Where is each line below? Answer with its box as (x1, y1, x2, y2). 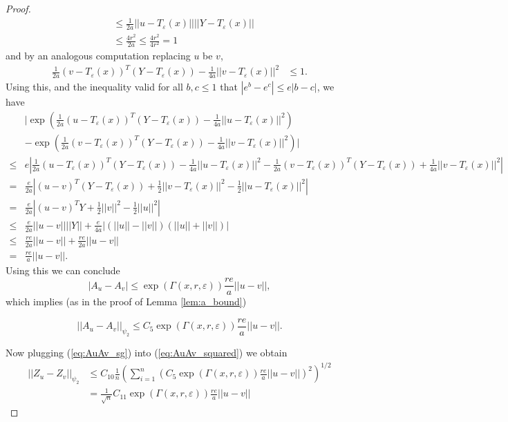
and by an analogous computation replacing (6, 48, 191, 63)
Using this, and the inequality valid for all (6, 79, 183, 94)
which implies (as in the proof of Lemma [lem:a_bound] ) (6, 294, 247, 309)
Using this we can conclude (6, 263, 120, 278)
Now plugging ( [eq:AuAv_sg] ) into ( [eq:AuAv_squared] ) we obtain (6, 345, 288, 359)
